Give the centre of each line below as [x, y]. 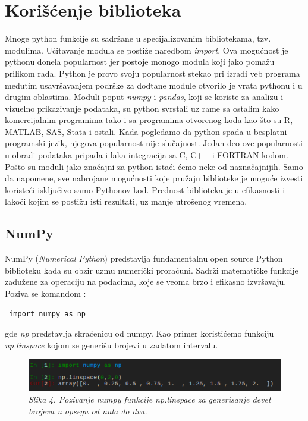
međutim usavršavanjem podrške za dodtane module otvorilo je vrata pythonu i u [154, 85]
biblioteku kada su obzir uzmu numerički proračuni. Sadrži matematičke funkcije [152, 270]
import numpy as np [48, 314]
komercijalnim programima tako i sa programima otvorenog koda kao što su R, [149, 120]
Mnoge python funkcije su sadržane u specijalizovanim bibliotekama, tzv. [138, 38]
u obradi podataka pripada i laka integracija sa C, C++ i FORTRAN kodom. [147, 155]
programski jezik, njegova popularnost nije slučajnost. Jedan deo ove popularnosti [154, 143]
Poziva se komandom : [45, 293]
